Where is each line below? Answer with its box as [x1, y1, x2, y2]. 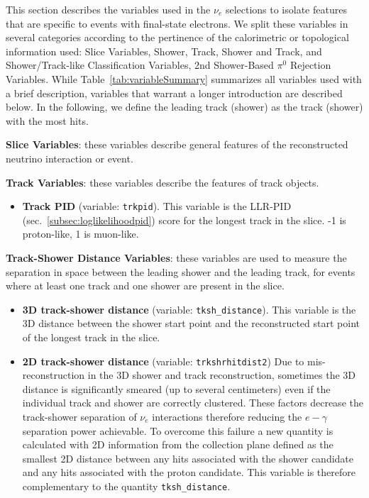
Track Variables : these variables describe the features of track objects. [6, 175, 319, 189]
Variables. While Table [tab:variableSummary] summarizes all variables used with [6, 71, 362, 86]
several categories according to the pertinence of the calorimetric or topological [6, 30, 349, 45]
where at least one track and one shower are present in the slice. [6, 278, 285, 293]
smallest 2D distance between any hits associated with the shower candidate [22, 450, 354, 465]
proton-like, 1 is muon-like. [22, 226, 139, 241]
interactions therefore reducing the [152, 409, 302, 424]
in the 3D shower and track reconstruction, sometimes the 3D [87, 367, 356, 382]
